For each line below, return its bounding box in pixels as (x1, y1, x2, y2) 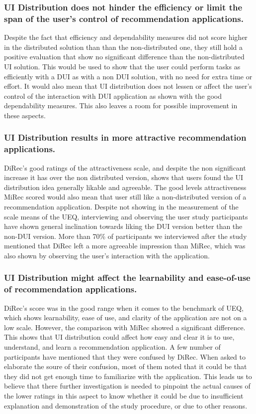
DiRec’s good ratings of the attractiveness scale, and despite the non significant (4, 162, 246, 173)
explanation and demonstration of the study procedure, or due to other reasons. (4, 400, 248, 411)
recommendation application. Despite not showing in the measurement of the (4, 202, 239, 211)
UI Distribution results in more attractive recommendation (4, 131, 247, 144)
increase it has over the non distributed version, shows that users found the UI (4, 172, 244, 183)
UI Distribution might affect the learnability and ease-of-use (4, 271, 251, 284)
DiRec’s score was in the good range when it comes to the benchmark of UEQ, (4, 302, 244, 313)
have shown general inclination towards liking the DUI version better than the (4, 221, 243, 231)
